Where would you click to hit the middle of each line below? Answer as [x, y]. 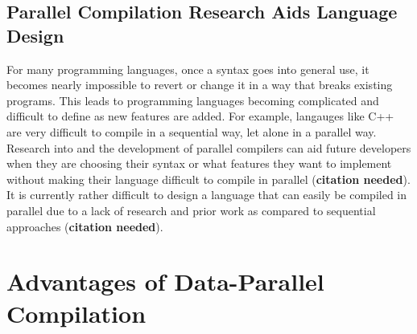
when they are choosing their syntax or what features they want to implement [199, 163]
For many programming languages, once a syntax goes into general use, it [188, 69]
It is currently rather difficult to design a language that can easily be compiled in [206, 195]
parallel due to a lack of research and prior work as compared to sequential [191, 210]
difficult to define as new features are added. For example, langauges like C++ [200, 116]
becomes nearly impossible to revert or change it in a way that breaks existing [200, 85]
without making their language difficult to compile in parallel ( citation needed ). [208, 179]
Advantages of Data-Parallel [165, 281]
